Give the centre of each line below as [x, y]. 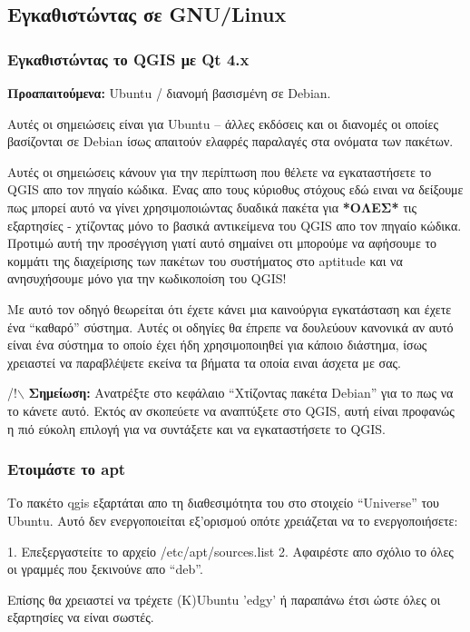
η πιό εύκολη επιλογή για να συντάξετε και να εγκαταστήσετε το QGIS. [196, 428]
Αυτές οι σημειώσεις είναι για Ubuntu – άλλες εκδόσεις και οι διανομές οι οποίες [223, 123]
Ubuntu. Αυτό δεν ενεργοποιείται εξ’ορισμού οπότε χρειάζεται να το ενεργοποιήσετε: [233, 520]
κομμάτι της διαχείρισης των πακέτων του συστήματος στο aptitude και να [205, 260]
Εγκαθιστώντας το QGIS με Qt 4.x [128, 59]
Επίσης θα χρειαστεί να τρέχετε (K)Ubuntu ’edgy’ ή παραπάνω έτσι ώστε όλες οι [224, 599]
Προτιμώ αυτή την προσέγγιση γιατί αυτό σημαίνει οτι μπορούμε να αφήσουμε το [222, 243]
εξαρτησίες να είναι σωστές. [81, 617]
